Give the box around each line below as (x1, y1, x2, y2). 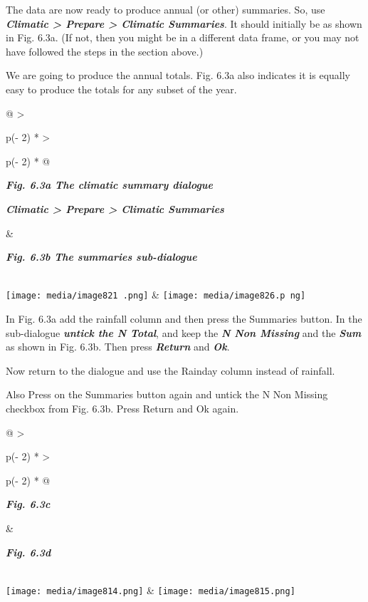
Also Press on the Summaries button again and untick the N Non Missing (6, 387, 328, 402)
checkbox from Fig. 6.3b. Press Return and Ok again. (6, 400, 239, 415)
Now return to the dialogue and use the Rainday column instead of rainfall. (6, 363, 335, 378)
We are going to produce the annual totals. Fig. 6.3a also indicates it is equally (6, 68, 350, 83)
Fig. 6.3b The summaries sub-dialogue (6, 249, 197, 264)
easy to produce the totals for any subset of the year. (6, 81, 237, 96)
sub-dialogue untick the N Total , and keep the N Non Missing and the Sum (6, 325, 362, 340)
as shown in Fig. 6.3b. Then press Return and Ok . (6, 339, 230, 354)
